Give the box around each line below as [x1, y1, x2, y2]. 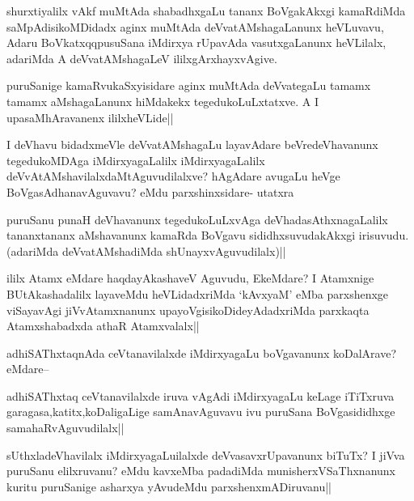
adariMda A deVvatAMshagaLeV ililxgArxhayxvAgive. [6, 49, 277, 66]
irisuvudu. [358, 227, 409, 244]
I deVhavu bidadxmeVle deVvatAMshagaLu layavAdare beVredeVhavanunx [6, 136, 378, 153]
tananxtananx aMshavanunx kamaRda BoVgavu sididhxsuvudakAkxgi [6, 227, 356, 244]
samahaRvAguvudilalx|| [6, 419, 125, 436]
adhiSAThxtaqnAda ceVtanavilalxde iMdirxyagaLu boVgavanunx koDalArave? [6, 344, 397, 361]
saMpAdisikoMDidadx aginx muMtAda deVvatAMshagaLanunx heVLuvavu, [6, 18, 384, 35]
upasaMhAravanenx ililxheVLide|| [6, 108, 174, 125]
